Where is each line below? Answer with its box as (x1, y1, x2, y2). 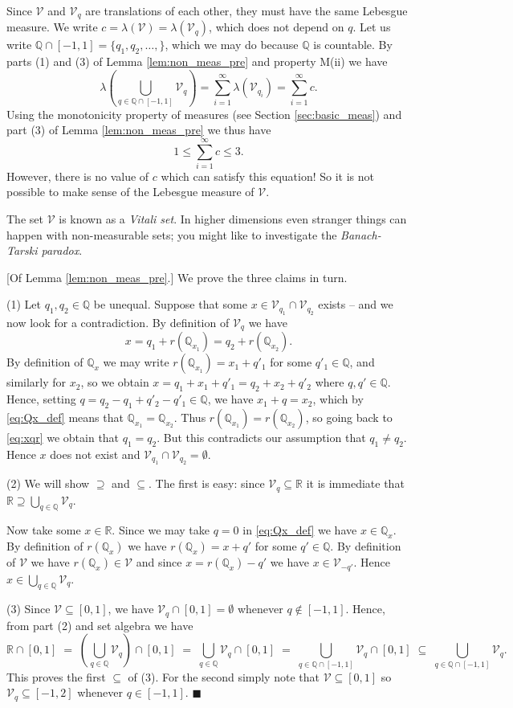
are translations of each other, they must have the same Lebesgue (85, 2, 408, 18)
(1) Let (6, 296, 41, 313)
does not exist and (50, 445, 140, 462)
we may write (103, 354, 169, 370)
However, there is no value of (6, 167, 149, 184)
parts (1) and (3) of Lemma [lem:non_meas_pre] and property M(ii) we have (6, 53, 388, 70)
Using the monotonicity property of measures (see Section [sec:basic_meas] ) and (6, 105, 402, 122)
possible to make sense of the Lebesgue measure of (6, 183, 254, 200)
